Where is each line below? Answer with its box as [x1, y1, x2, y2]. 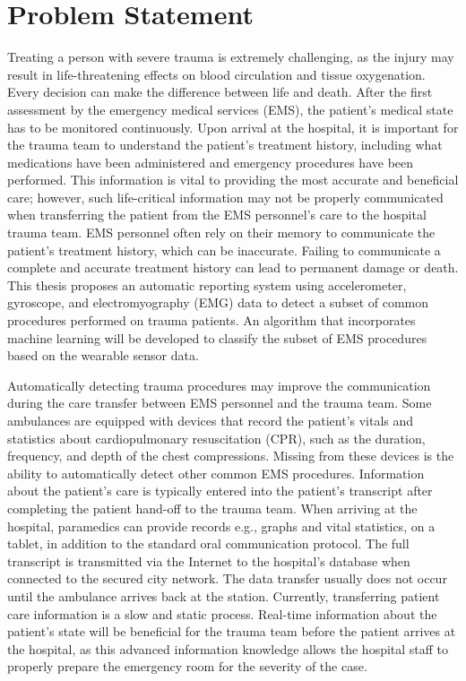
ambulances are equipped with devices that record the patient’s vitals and [7, 411, 414, 429]
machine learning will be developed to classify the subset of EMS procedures [7, 328, 427, 347]
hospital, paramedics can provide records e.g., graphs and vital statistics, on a [7, 516, 436, 535]
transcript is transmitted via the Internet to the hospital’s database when [7, 551, 410, 570]
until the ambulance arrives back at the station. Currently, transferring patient [7, 586, 440, 605]
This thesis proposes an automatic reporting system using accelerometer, [7, 275, 407, 294]
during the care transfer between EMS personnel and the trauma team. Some [7, 393, 432, 412]
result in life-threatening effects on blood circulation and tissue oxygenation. [7, 65, 426, 83]
